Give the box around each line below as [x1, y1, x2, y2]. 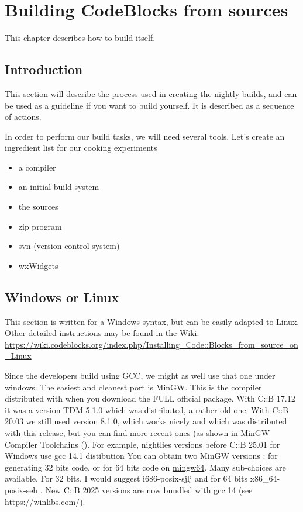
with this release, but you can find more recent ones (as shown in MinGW [5, 427, 270, 438]
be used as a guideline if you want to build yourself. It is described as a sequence [5, 99, 294, 111]
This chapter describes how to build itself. [5, 32, 156, 44]
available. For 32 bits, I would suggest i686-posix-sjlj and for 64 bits [5, 472, 247, 485]
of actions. [5, 110, 42, 123]
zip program [18, 220, 62, 232]
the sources [18, 200, 58, 213]
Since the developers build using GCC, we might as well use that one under [5, 369, 276, 382]
